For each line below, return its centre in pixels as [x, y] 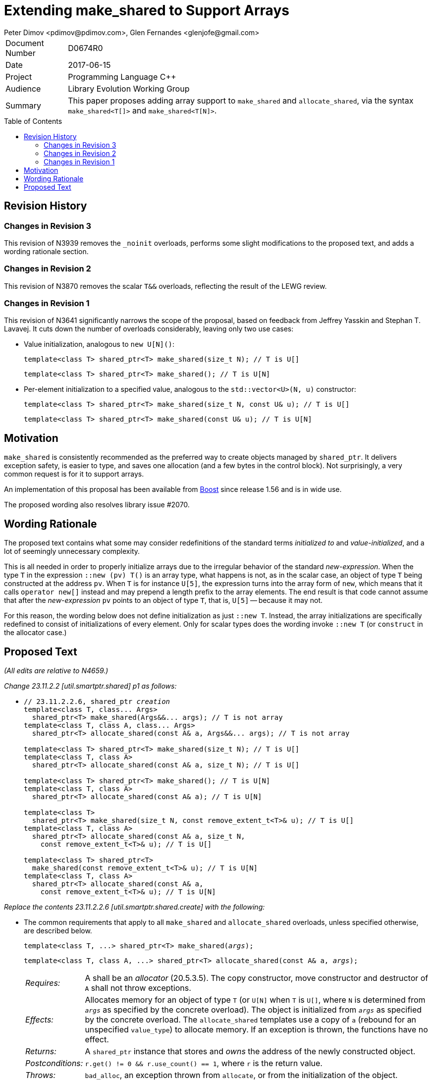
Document [25, 43]
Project [19, 77]
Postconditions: [54, 1063]
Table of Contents [33, 121]
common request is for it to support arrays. [74, 474]
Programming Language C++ [122, 77]
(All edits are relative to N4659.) [56, 671]
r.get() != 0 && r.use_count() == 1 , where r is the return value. [204, 1063]
